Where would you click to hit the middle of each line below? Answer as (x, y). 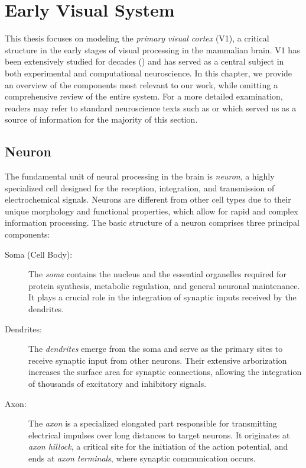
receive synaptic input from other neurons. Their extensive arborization (158, 360)
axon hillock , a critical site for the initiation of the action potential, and (158, 446)
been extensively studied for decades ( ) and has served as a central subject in (144, 61)
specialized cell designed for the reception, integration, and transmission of (140, 187)
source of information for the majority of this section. (101, 119)
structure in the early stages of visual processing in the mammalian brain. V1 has (152, 49)
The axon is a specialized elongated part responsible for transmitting (153, 423)
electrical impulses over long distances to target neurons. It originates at (159, 435)
